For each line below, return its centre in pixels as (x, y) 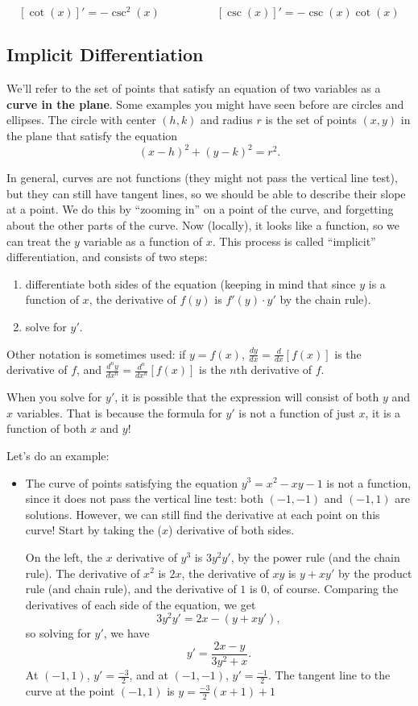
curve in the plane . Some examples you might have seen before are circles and (205, 104)
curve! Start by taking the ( (94, 530)
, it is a (383, 412)
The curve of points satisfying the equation (131, 482)
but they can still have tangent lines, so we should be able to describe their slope (206, 193)
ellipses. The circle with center (81, 120)
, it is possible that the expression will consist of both (247, 397)
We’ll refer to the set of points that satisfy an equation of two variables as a (194, 88)
